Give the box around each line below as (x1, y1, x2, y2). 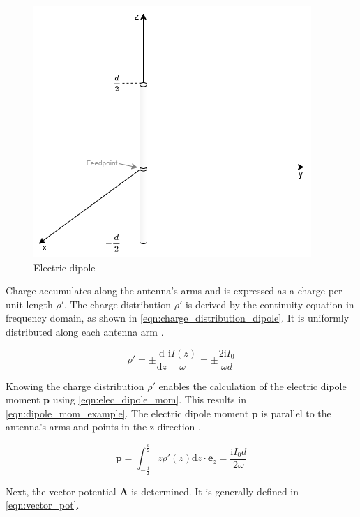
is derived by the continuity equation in (185, 297, 354, 311)
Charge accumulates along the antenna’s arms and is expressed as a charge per (6, 283, 343, 298)
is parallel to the (261, 405, 331, 420)
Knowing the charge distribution (6, 378, 144, 393)
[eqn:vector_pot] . (6, 497, 80, 512)
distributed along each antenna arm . (6, 324, 164, 338)
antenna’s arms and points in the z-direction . (6, 419, 201, 434)
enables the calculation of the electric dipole (158, 378, 347, 393)
